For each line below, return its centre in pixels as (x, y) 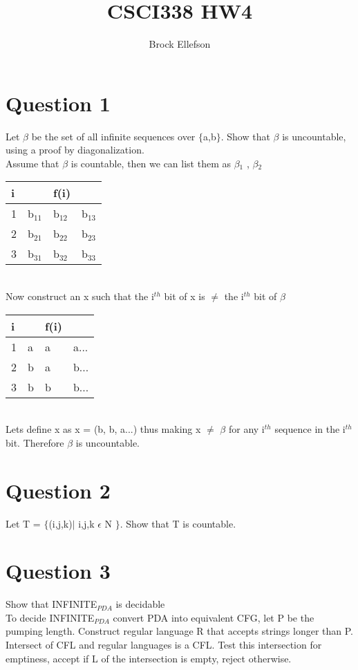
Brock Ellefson (180, 44)
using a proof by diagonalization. (75, 150)
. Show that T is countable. (178, 523)
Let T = (23, 523)
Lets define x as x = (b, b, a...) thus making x (103, 429)
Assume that (32, 163)
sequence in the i (310, 429)
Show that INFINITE (51, 604)
